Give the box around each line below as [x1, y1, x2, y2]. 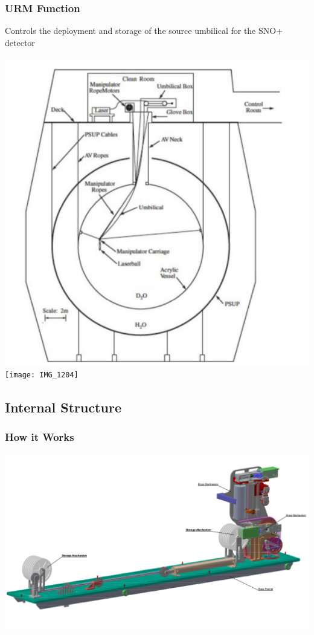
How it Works [5, 429, 74, 444]
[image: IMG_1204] [5, 371, 78, 380]
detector [5, 36, 35, 48]
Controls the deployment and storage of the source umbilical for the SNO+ [5, 24, 283, 37]
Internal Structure [5, 397, 121, 416]
